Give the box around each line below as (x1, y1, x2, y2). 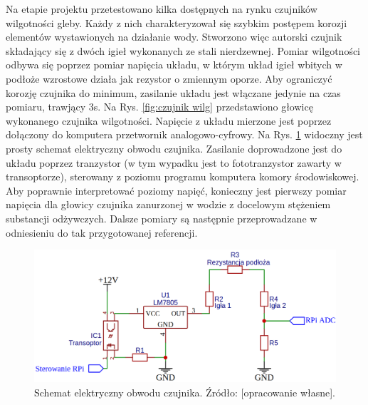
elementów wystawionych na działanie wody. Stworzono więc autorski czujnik (6, 29, 342, 44)
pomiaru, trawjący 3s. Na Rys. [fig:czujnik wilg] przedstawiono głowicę (6, 99, 313, 114)
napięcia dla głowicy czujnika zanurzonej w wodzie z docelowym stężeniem (6, 197, 331, 212)
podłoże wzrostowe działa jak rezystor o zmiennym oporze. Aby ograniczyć (6, 71, 332, 86)
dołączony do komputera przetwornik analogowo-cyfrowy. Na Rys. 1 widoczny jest (6, 127, 363, 142)
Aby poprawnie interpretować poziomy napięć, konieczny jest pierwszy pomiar (6, 183, 347, 198)
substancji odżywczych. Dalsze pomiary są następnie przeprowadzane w (6, 210, 317, 225)
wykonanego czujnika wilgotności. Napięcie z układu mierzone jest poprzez (6, 113, 332, 128)
